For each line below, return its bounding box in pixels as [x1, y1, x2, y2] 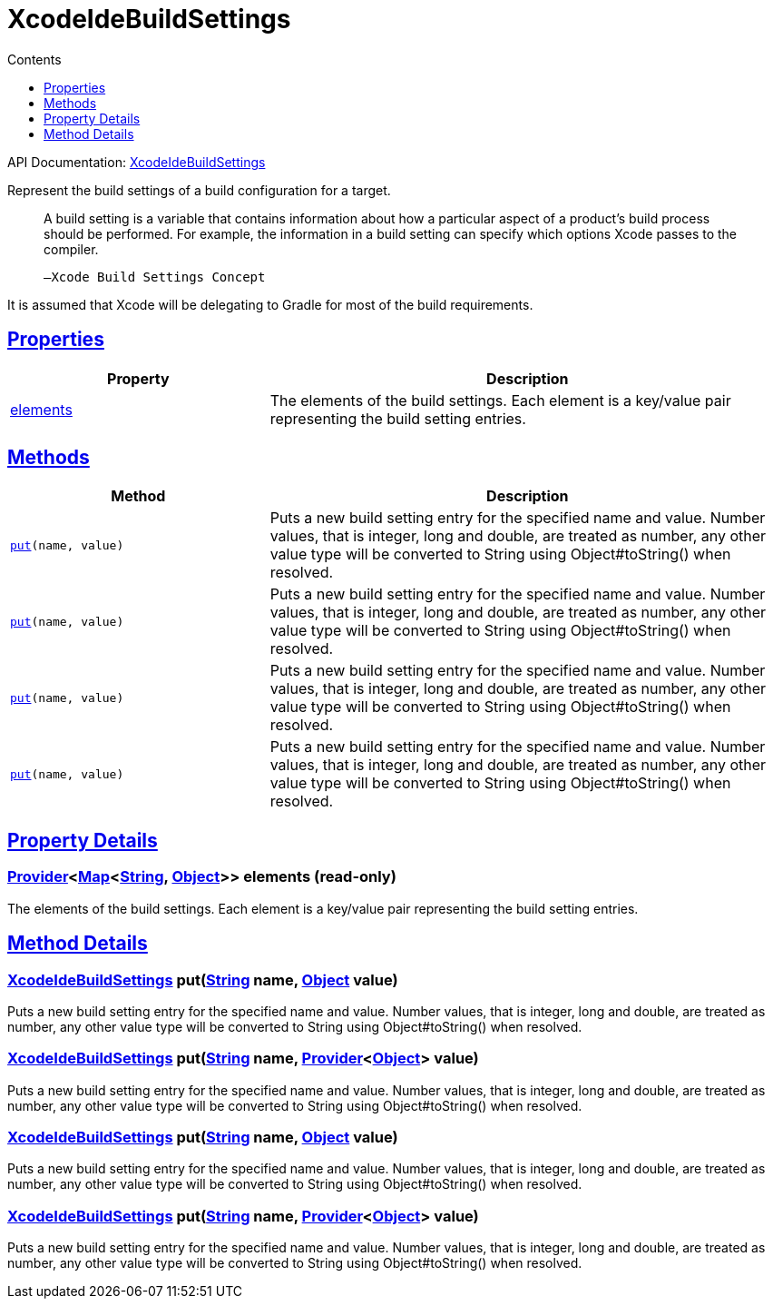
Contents [7, 51, 62, 67]
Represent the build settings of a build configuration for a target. [7, 182, 391, 198]
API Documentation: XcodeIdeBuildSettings [7, 153, 266, 170]
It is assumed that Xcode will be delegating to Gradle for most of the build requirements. [7, 296, 533, 312]
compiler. [44, 241, 99, 257]
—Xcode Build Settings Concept [44, 269, 266, 284]
